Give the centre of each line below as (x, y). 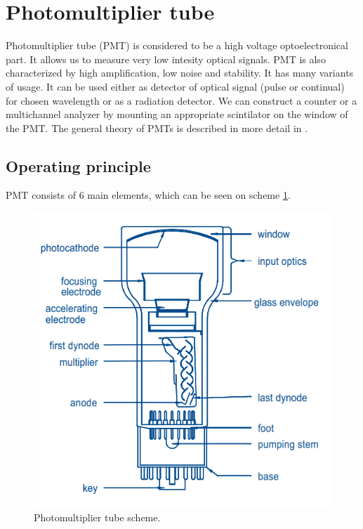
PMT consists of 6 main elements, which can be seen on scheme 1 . (148, 195)
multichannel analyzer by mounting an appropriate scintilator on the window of (177, 114)
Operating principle (78, 165)
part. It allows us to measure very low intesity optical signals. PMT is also (166, 59)
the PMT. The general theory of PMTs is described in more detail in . (157, 128)
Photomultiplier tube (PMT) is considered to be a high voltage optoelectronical (177, 45)
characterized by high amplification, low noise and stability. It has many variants (180, 73)
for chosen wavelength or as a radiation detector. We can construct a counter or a (181, 100)
